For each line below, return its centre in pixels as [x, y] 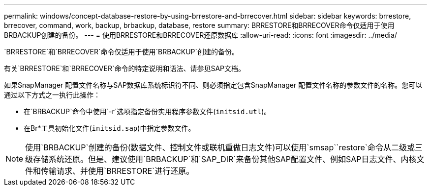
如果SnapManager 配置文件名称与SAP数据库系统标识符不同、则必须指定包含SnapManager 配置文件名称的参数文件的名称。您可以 [213, 85]
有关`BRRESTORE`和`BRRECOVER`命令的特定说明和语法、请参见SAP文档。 [125, 68]
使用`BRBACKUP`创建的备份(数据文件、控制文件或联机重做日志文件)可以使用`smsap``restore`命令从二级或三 [224, 147]
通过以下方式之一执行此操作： [52, 95]
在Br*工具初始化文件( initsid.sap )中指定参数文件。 [109, 128]
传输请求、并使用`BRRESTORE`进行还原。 [118, 171]
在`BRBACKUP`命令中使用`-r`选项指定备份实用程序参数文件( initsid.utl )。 [147, 111]
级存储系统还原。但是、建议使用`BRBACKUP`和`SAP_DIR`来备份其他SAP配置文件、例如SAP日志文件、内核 [221, 159]
